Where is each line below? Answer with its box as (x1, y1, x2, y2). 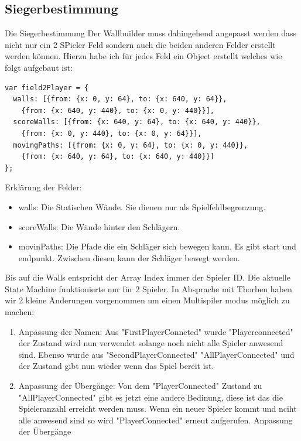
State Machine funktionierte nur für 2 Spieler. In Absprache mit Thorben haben (5, 282, 292, 295)
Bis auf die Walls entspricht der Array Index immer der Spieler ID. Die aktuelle (5, 271, 290, 283)
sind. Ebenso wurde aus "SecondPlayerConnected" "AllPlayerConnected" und (18, 348, 295, 360)
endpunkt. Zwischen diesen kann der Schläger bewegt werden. (18, 251, 240, 264)
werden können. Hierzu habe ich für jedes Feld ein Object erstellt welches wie (5, 50, 282, 62)
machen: (5, 306, 35, 318)
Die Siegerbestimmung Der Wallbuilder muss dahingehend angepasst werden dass (5, 27, 297, 39)
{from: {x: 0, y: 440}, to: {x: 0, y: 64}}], (21, 129, 202, 138)
